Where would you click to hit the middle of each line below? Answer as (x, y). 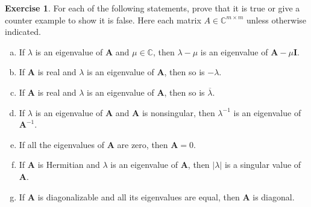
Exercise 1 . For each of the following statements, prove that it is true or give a (152, 8)
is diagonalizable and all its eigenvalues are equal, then (139, 196)
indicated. (23, 32)
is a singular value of (263, 165)
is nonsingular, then (178, 112)
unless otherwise (277, 20)
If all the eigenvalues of (62, 144)
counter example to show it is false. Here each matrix (103, 20)
